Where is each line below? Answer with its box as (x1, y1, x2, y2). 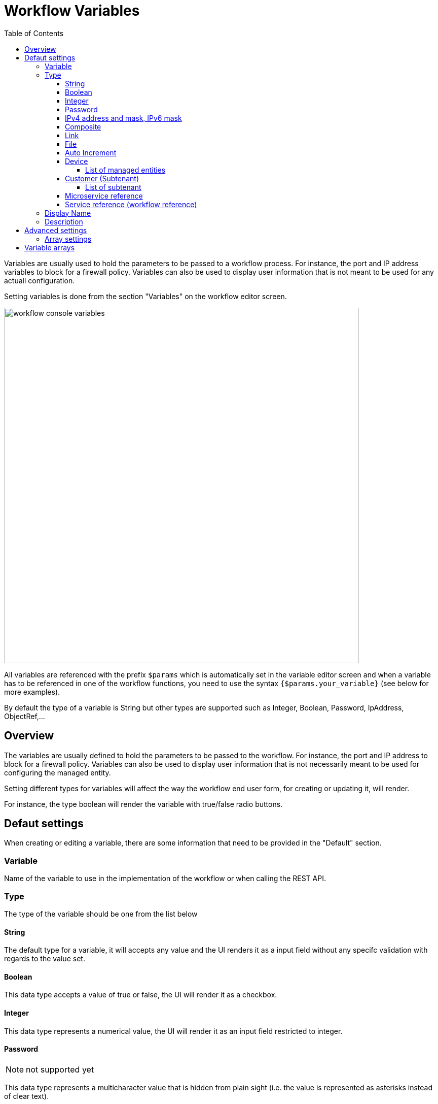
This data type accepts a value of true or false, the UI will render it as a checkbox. (4, 990, 277, 999)
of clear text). (4, 1091, 49, 1100)
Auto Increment (65, 148, 117, 157)
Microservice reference (65, 191, 143, 200)
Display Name (45, 208, 91, 217)
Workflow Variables (4, 2, 140, 19)
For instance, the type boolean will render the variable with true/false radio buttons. (4, 799, 283, 808)
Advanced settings (24, 225, 87, 235)
